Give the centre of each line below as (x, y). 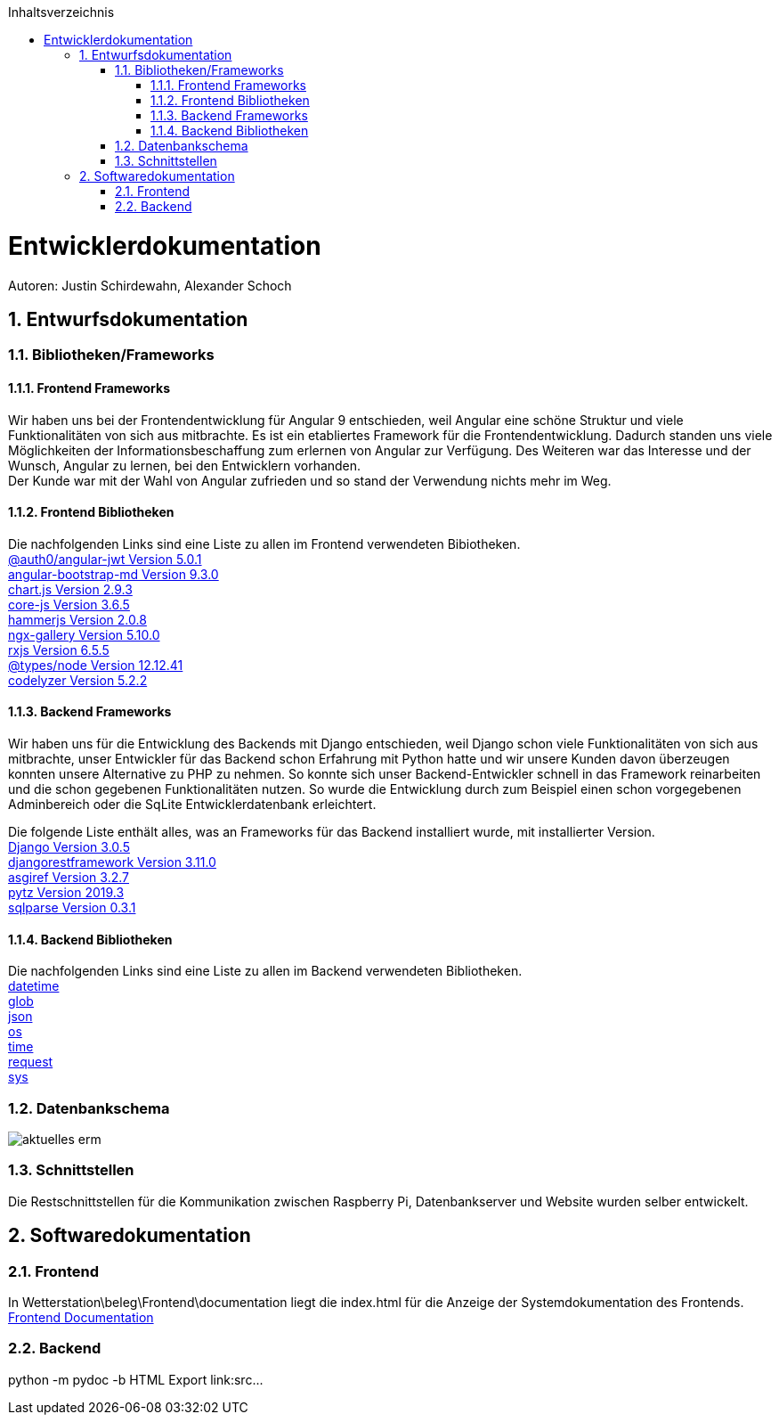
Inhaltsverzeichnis (61, 12)
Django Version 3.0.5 (69, 847)
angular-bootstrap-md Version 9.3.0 (114, 574)
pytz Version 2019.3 (66, 892)
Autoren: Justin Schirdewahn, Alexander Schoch (150, 285)
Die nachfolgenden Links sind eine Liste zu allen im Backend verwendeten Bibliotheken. (265, 971)
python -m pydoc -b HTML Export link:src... (136, 1379)
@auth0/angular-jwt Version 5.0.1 (105, 559)
